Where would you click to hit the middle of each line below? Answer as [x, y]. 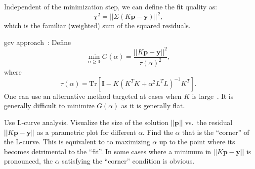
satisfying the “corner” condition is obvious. [128, 161]
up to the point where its [197, 142]
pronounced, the [28, 161]
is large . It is [213, 96]
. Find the [158, 132]
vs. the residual [209, 122]
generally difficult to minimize [49, 106]
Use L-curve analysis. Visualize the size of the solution [86, 122]
